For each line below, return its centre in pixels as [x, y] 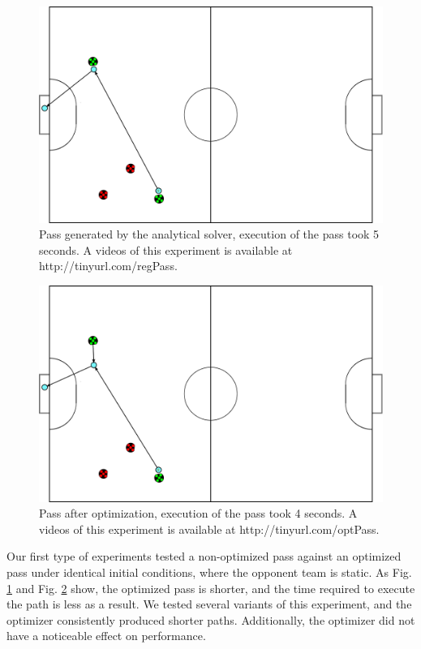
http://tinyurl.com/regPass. [108, 266]
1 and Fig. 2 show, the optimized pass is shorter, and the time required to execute [211, 588]
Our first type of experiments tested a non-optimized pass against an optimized [204, 556]
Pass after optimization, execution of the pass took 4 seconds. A [198, 513]
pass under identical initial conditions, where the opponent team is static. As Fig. [209, 572]
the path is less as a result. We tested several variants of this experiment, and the [209, 604]
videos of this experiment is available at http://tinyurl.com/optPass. [209, 529]
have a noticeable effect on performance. [106, 636]
